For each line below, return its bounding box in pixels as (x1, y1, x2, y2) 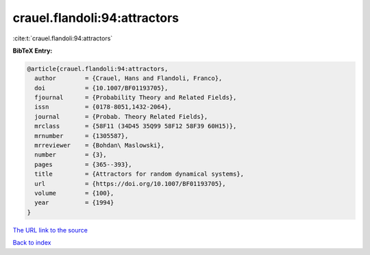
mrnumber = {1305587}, (34, 132, 129, 139)
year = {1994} (34, 199, 114, 206)
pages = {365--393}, (34, 161, 133, 168)
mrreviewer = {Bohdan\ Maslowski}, (34, 142, 164, 150)
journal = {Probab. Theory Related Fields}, (34, 113, 208, 120)
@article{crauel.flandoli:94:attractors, (27, 65, 169, 72)
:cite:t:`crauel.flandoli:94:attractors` (12, 34, 113, 42)
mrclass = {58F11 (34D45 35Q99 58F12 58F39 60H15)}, (34, 122, 237, 130)
